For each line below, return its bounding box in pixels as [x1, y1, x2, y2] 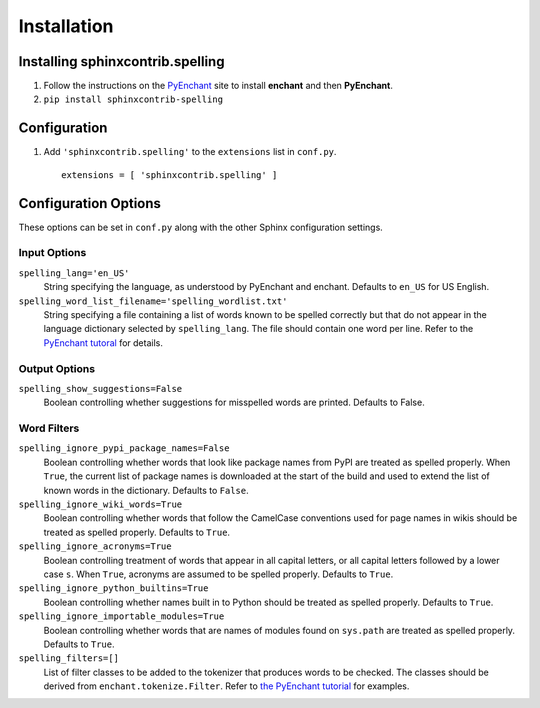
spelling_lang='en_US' [18, 267, 130, 279]
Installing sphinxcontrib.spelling [18, 53, 225, 70]
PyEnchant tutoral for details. [43, 336, 164, 349]
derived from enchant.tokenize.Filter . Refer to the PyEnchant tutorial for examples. [43, 680, 410, 692]
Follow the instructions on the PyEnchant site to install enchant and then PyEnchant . [43, 80, 394, 92]
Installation [18, 15, 114, 37]
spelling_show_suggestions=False [18, 383, 183, 394]
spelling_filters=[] [18, 653, 120, 664]
